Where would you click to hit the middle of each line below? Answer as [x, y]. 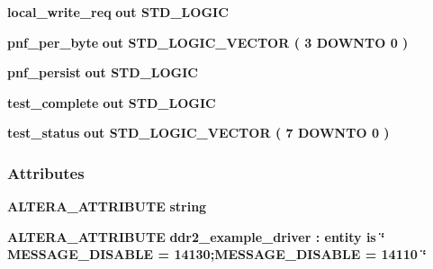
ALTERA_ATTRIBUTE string [107, 206]
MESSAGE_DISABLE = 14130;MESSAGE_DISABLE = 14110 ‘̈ [217, 254]
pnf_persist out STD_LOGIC [103, 72]
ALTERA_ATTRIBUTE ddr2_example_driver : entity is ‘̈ [196, 236]
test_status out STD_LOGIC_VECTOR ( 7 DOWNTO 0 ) [198, 133]
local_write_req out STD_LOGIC [118, 12]
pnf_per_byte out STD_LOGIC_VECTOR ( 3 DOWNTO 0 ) [208, 42]
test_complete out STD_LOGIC [112, 102]
